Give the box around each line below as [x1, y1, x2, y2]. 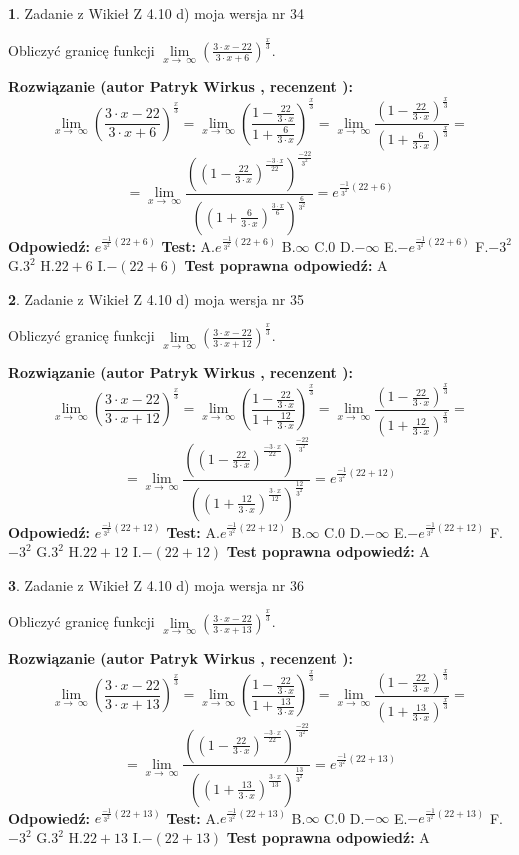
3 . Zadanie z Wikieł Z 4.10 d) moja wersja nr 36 [8, 574, 305, 595]
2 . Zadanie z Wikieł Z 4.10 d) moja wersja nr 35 [8, 288, 305, 309]
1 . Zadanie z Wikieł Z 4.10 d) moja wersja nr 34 [8, 3, 305, 23]
